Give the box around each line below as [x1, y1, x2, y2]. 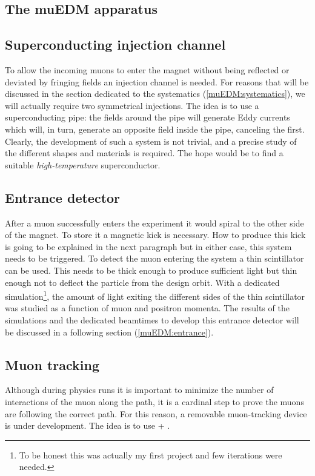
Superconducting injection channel [5, 35, 226, 54]
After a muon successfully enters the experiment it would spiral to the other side [5, 216, 304, 229]
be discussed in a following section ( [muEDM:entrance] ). [5, 325, 214, 338]
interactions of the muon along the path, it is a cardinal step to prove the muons [5, 395, 304, 408]
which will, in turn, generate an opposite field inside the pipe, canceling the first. [5, 122, 305, 135]
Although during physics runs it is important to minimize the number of [5, 383, 274, 396]
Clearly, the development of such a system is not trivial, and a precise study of [5, 134, 297, 147]
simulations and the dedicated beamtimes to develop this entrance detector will [5, 313, 299, 326]
